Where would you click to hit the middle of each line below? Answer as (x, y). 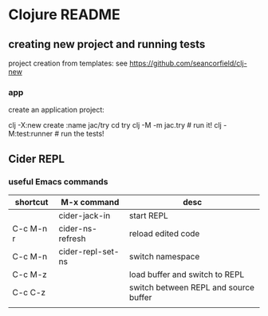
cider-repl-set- (89, 251)
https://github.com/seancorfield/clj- (188, 63)
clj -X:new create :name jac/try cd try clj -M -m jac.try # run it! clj (115, 125)
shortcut (32, 202)
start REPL (149, 215)
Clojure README (65, 15)
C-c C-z (29, 292)
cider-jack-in (85, 215)
